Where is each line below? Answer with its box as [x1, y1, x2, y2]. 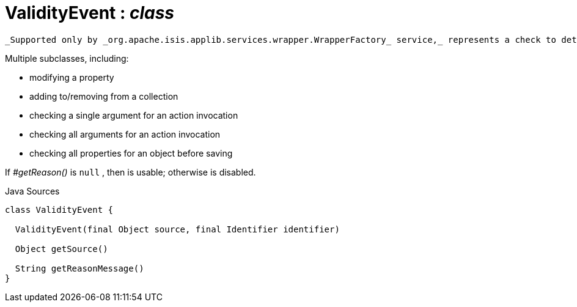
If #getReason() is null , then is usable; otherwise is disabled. [5, 166, 256, 177]
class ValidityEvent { [5, 204, 114, 215]
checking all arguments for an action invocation [29, 128, 221, 139]
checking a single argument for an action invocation [29, 109, 238, 120]
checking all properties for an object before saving [29, 147, 233, 158]
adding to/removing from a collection [29, 91, 178, 102]
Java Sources [5, 185, 60, 196]
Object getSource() [15, 243, 108, 254]
